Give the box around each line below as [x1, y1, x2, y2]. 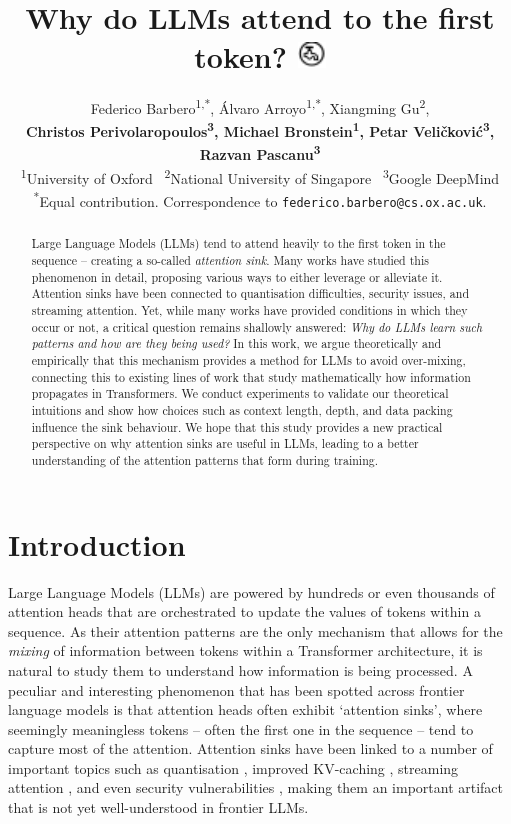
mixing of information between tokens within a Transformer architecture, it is [8, 640, 483, 661]
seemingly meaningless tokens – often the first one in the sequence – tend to [8, 718, 474, 739]
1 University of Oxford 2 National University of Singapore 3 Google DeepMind [20, 165, 500, 188]
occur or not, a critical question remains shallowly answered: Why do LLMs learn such [31, 318, 483, 335]
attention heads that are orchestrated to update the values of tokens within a [8, 601, 481, 622]
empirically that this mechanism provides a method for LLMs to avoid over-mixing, [31, 352, 466, 369]
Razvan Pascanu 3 [199, 141, 321, 165]
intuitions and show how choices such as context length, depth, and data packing [31, 401, 453, 418]
